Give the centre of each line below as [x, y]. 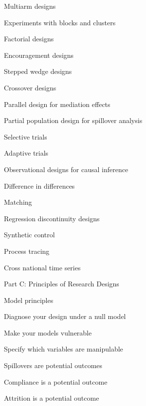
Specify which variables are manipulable [64, 349]
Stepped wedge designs [38, 71]
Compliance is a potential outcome [56, 381]
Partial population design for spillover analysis [73, 120]
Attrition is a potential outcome [52, 398]
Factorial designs [29, 39]
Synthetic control [29, 235]
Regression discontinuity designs [52, 218]
